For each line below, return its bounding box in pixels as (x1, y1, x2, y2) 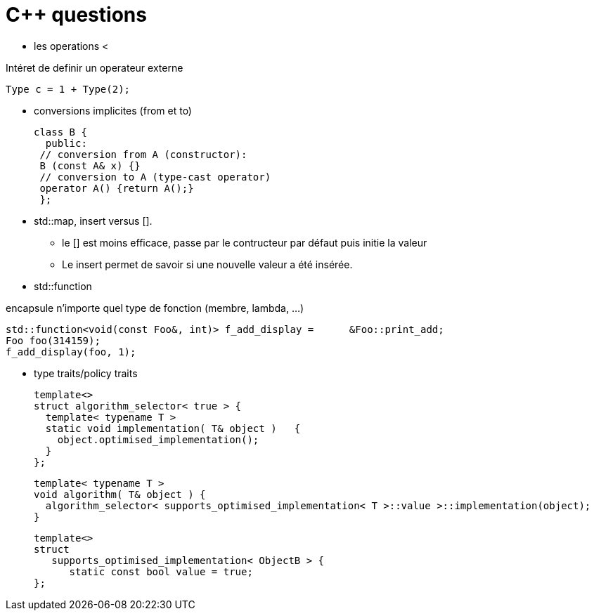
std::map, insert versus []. (34, 214, 153, 227)
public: (45, 137, 87, 149)
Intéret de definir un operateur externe (6, 61, 183, 74)
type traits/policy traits (34, 367, 138, 379)
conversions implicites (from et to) (34, 104, 192, 117)
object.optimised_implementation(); (57, 433, 259, 445)
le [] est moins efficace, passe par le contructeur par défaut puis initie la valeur (62, 236, 427, 249)
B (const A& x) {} (39, 159, 141, 171)
